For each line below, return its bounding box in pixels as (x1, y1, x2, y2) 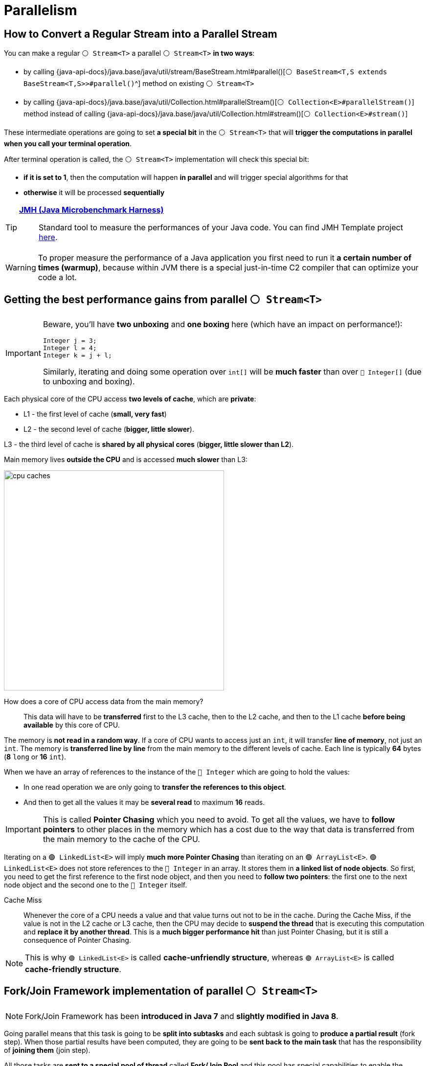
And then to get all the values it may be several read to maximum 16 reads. (23, 798, 265, 807)
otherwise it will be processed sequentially (23, 188, 165, 197)
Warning (5, 263, 36, 273)
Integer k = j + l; (43, 352, 112, 359)
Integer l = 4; (43, 344, 97, 352)
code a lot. (38, 272, 77, 283)
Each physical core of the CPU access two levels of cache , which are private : (4, 395, 256, 403)
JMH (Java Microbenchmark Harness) (19, 205, 164, 215)
